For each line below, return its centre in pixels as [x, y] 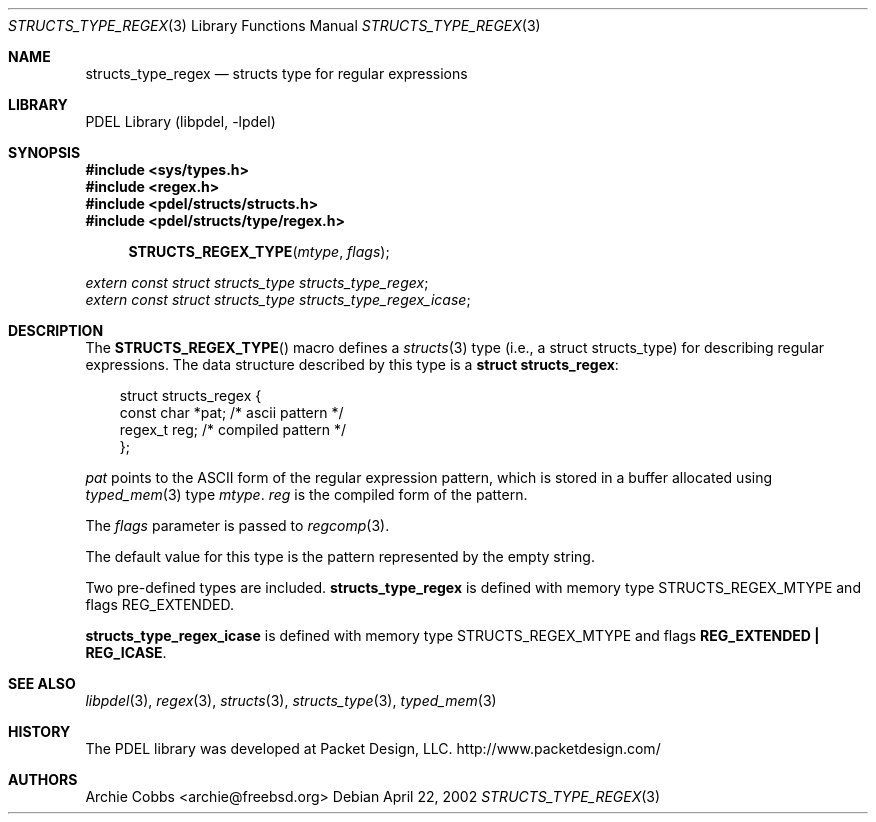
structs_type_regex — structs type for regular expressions [276, 73]
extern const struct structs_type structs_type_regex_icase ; [278, 299]
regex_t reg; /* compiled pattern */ [233, 429]
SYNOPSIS [44, 152]
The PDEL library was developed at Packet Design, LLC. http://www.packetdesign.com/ [373, 748]
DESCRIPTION [56, 330]
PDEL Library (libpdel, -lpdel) [180, 121]
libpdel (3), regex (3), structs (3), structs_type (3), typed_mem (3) [291, 700]
